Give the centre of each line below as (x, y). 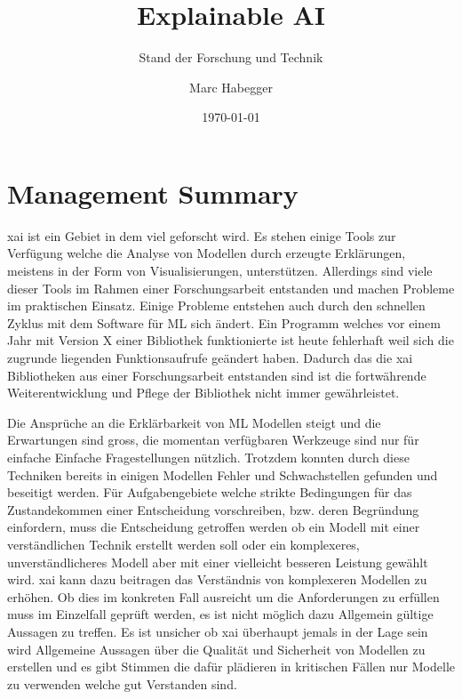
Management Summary (153, 193)
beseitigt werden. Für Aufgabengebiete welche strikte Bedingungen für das (210, 492)
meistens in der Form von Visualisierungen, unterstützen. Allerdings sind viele (220, 271)
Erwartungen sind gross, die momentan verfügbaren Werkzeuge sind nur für (213, 440)
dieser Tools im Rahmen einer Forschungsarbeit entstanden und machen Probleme (231, 288)
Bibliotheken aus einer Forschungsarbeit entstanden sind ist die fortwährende (217, 375)
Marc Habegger (231, 87)
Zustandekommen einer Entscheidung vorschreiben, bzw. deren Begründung (213, 509)
